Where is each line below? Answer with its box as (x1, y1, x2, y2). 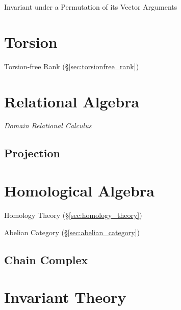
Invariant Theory (4, 287, 126, 307)
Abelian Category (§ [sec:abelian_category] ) (4, 227, 140, 237)
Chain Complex (4, 251, 88, 267)
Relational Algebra (4, 91, 140, 111)
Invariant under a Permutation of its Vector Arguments (4, 2, 177, 12)
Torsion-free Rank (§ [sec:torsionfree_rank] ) (4, 61, 139, 71)
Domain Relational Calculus (4, 120, 92, 131)
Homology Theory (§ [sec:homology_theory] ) (4, 209, 142, 220)
